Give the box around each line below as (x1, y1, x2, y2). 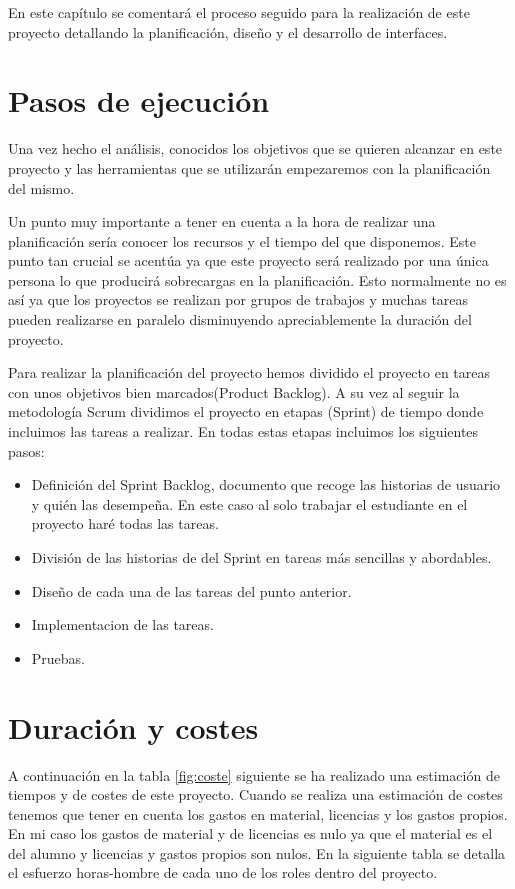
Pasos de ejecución (8, 80, 270, 121)
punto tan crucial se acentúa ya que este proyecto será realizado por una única (8, 250, 489, 271)
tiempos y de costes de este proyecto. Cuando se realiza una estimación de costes (8, 784, 503, 805)
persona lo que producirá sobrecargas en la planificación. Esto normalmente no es (8, 269, 507, 290)
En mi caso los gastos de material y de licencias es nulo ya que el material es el (8, 823, 493, 844)
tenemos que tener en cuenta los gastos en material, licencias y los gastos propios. (8, 803, 508, 824)
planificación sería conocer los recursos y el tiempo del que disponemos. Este (8, 230, 476, 251)
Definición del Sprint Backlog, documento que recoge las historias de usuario (31, 474, 501, 495)
